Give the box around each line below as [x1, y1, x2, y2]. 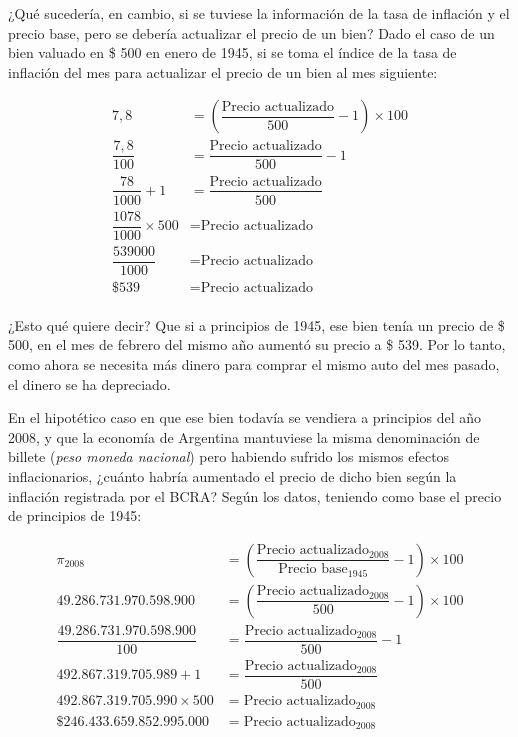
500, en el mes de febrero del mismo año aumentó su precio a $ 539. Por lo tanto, [8, 334, 506, 355]
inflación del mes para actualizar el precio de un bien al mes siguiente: [8, 61, 438, 82]
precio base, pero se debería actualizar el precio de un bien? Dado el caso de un [8, 22, 495, 43]
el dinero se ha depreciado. [8, 373, 171, 394]
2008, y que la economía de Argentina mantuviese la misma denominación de [8, 426, 480, 447]
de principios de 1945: [8, 505, 142, 526]
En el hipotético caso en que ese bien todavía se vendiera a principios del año [8, 407, 482, 428]
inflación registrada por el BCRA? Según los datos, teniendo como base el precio [8, 485, 502, 506]
